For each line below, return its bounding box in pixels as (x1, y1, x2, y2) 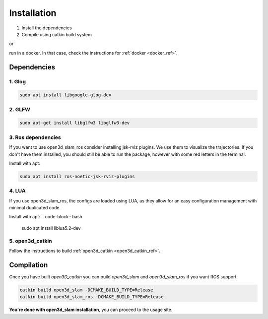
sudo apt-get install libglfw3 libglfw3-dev (19, 120, 130, 126)
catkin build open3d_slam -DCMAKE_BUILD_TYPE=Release (19, 287, 153, 293)
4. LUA (9, 188, 26, 194)
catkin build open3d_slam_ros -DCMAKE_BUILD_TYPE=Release (19, 294, 164, 300)
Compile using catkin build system (21, 31, 92, 37)
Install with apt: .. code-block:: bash (9, 214, 83, 220)
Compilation (9, 260, 48, 269)
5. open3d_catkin (9, 237, 52, 244)
